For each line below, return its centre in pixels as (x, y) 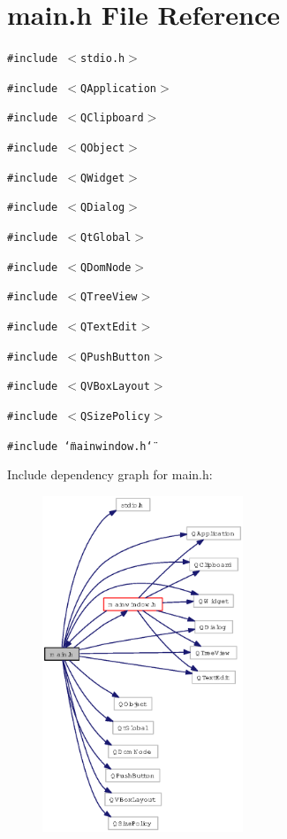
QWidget (103, 178)
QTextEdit (109, 327)
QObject (103, 148)
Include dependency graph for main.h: (110, 474)
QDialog (103, 208)
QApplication (118, 88)
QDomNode (106, 267)
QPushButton (115, 357)
